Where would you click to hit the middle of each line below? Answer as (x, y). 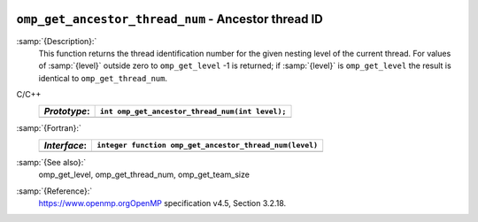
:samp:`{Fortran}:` (49, 128)
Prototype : (67, 111)
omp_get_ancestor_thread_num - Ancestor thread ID (170, 19)
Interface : (66, 145)
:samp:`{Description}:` (57, 41)
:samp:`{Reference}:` (54, 191)
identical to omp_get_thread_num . (103, 78)
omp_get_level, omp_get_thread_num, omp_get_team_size (144, 175)
